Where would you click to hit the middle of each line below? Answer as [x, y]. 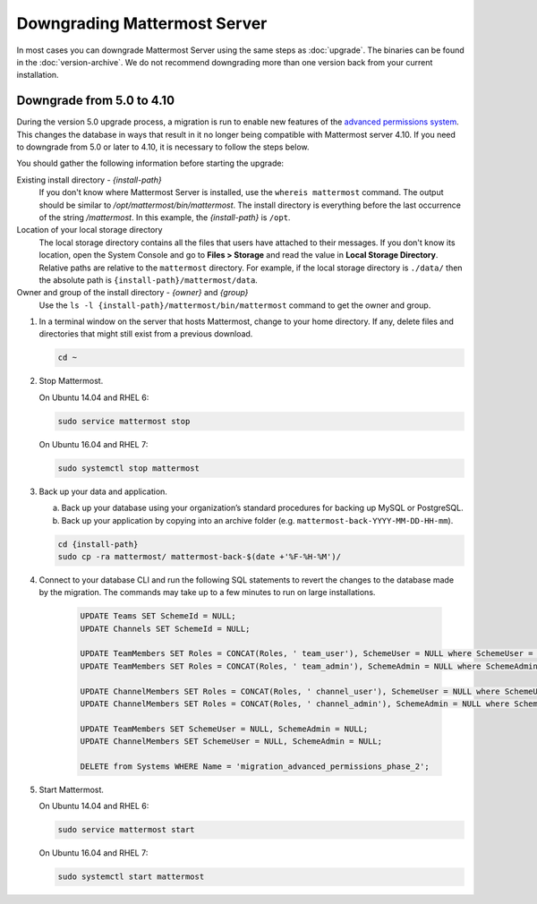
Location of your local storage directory [89, 230]
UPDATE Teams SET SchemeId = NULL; [158, 616]
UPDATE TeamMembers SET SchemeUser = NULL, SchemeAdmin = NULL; [224, 729]
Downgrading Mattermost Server [142, 23]
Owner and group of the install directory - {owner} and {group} [132, 293]
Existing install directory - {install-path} [89, 180]
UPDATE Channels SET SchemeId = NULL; [165, 628]
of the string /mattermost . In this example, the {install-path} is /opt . [165, 217]
